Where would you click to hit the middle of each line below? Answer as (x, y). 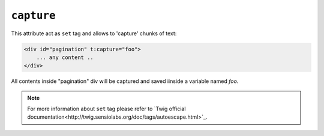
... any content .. (65, 57)
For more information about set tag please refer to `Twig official (106, 109)
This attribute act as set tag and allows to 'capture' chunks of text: (94, 33)
